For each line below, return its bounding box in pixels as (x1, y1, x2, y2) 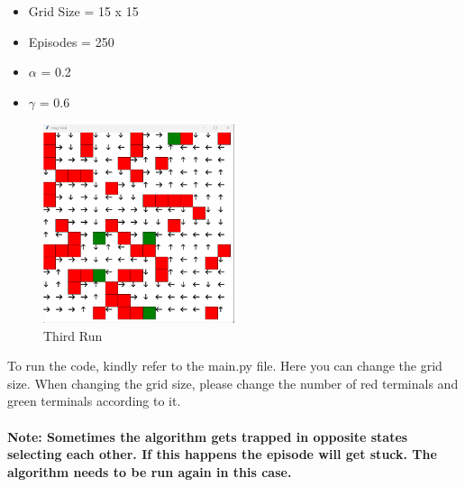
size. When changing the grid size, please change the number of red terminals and (7, 373, 459, 392)
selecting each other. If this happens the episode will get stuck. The (7, 445, 437, 464)
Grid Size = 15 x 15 (28, 2, 139, 21)
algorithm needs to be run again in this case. (7, 462, 292, 481)
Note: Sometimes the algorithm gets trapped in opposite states (7, 427, 408, 446)
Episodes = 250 (28, 32, 114, 51)
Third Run (43, 326, 103, 345)
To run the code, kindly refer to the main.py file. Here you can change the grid (7, 356, 442, 375)
